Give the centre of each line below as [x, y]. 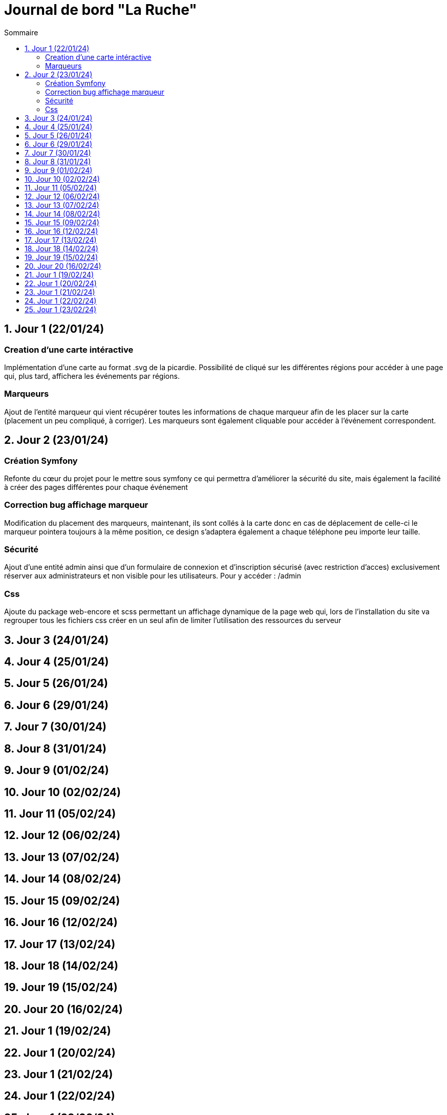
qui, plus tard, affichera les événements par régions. [92, 376]
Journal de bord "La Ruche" [101, 10]
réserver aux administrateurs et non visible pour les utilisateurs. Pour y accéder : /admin [153, 576]
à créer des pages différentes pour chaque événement [96, 487]
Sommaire [21, 32]
